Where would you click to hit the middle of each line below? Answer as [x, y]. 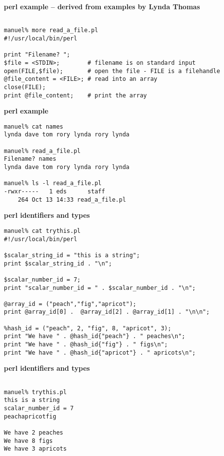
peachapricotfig [30, 416]
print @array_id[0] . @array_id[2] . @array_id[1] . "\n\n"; [107, 312]
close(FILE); [25, 87]
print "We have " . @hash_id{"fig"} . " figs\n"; [86, 345]
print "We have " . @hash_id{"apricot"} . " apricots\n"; [100, 352]
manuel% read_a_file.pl [42, 151]
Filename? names [30, 159]
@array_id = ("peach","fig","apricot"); [70, 304]
